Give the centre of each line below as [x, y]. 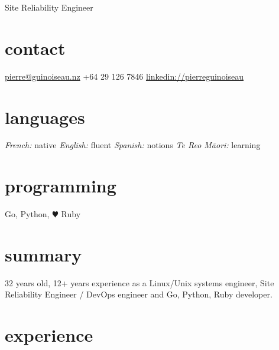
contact [35, 48]
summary [43, 254]
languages [45, 117]
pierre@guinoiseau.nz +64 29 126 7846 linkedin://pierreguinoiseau [124, 76]
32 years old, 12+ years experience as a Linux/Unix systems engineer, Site [139, 282]
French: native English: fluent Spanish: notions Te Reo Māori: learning [133, 145]
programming [61, 186]
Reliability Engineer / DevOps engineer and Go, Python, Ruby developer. [139, 294]
